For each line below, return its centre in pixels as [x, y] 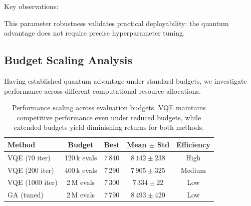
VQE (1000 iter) [33, 182]
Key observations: [31, 6]
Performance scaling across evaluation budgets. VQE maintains [109, 108]
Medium [193, 170]
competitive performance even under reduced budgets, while [109, 117]
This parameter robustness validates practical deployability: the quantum [116, 23]
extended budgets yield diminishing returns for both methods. [109, 127]
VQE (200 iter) [31, 170]
